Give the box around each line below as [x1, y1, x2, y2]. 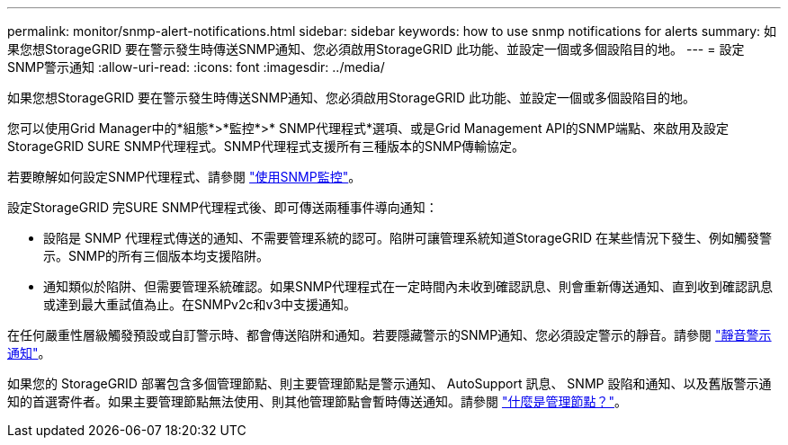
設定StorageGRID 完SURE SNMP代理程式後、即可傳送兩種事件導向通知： [7, 200, 438, 215]
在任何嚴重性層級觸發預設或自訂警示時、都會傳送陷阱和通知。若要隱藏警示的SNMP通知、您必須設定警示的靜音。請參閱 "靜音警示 [7, 327, 772, 343]
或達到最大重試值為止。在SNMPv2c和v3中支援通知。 [43, 297, 357, 312]
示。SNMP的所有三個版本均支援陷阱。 [43, 248, 270, 263]
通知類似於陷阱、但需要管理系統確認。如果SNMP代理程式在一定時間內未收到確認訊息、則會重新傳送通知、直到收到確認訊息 [43, 279, 774, 294]
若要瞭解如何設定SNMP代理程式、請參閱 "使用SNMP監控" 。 [7, 169, 362, 184]
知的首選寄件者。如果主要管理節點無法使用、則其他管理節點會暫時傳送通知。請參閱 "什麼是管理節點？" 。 [7, 394, 627, 409]
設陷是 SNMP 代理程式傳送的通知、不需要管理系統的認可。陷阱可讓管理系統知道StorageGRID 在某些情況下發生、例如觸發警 [43, 230, 772, 245]
